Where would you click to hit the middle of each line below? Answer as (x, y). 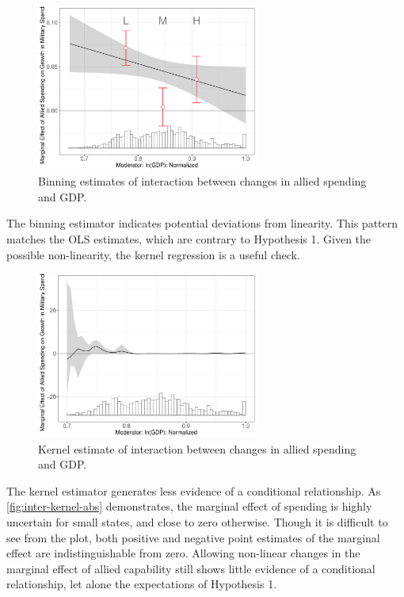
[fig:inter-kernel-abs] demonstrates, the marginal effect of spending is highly (189, 506)
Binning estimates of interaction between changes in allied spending (202, 181)
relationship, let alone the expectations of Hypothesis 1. (142, 584)
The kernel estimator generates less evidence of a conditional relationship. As (194, 490)
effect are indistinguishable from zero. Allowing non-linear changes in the (183, 553)
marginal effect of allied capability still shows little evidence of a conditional (191, 568)
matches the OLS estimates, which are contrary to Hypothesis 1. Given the (189, 239)
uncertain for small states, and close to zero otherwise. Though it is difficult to (197, 521)
